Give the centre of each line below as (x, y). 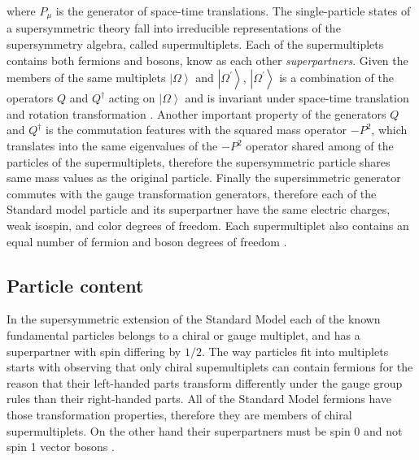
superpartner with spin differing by (94, 351)
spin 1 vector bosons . (61, 447)
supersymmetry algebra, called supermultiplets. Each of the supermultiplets (195, 44)
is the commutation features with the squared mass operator (196, 130)
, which (389, 130)
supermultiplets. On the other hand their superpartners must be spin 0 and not (205, 430)
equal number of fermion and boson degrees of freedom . (147, 241)
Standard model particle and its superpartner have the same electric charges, (199, 209)
